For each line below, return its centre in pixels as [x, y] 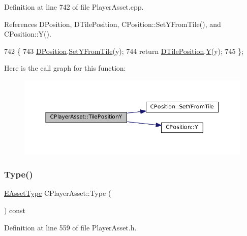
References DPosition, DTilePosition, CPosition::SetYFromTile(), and [113, 24]
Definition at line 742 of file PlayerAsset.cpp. [74, 7]
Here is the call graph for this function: [65, 68]
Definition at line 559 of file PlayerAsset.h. [70, 227]
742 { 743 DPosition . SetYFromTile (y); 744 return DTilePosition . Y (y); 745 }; [124, 51]
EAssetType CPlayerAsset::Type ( [58, 193]
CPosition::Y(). [28, 34]
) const [15, 210]
